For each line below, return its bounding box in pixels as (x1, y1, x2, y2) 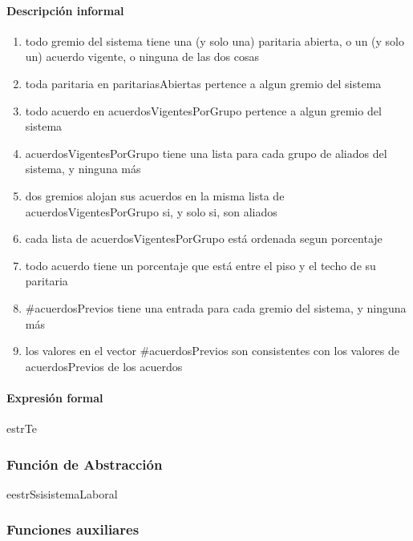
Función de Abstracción (6, 454, 163, 474)
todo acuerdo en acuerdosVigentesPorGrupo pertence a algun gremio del (25, 102, 382, 119)
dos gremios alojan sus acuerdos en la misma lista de (25, 187, 285, 204)
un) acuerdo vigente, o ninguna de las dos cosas (25, 48, 260, 65)
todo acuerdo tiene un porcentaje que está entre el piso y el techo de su (25, 256, 376, 273)
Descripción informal (6, 2, 124, 18)
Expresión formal (6, 389, 103, 406)
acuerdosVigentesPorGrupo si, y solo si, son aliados (25, 203, 277, 220)
